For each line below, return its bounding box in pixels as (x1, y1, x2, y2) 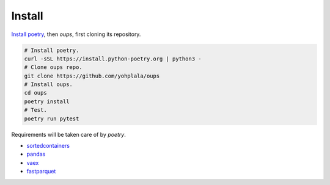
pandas (26, 150, 46, 158)
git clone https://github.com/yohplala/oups (24, 72, 160, 79)
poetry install (24, 98, 70, 105)
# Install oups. (24, 81, 73, 88)
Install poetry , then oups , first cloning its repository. (11, 31, 141, 38)
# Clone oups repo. (24, 64, 82, 71)
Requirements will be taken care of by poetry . (11, 131, 127, 138)
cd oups (24, 89, 47, 96)
